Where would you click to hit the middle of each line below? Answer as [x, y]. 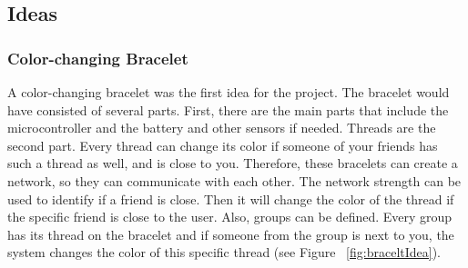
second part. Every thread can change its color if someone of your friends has [223, 145]
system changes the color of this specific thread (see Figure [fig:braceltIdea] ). [224, 252]
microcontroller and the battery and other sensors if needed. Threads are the [222, 128]
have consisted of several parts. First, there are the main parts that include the [228, 109]
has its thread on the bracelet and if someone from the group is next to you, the [231, 234]
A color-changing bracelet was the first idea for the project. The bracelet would [229, 92]
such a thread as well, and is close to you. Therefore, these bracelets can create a [233, 163]
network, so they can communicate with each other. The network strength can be [234, 180]
